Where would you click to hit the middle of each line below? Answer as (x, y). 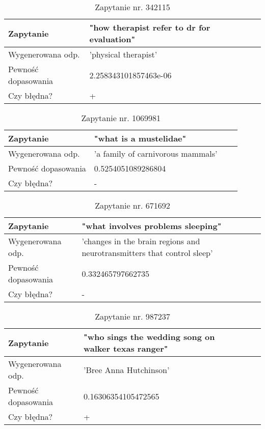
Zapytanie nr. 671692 (132, 205)
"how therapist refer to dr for (150, 27)
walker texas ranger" (126, 348)
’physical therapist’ (123, 54)
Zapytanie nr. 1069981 (121, 118)
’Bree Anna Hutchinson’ (126, 369)
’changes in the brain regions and (141, 241)
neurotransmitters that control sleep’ (147, 253)
